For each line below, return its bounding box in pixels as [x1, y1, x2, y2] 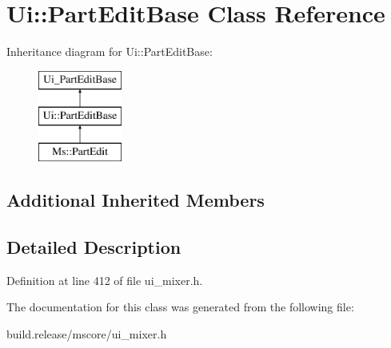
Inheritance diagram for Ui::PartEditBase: [6, 43, 213, 60]
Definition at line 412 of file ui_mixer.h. [6, 271, 203, 288]
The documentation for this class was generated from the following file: [6, 299, 354, 315]
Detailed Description [6, 234, 182, 259]
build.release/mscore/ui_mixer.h [6, 325, 167, 342]
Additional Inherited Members [6, 188, 265, 212]
